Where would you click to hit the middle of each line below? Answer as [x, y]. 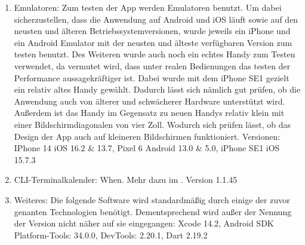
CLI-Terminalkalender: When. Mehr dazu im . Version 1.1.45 [126, 180]
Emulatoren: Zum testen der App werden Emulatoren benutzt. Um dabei [148, 7]
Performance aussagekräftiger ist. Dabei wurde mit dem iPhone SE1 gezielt [152, 77]
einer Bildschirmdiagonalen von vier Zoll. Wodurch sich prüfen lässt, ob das [152, 124]
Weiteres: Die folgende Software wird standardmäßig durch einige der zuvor [152, 199]
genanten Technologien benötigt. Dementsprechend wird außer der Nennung [153, 211]
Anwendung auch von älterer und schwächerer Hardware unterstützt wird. [150, 101]
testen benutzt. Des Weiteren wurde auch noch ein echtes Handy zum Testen [155, 54]
